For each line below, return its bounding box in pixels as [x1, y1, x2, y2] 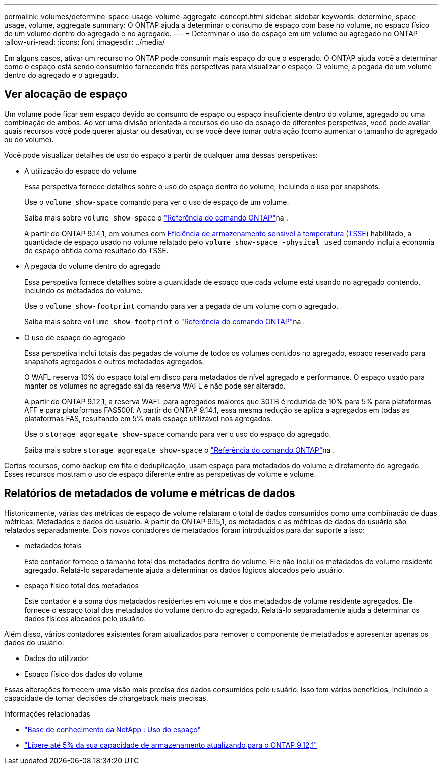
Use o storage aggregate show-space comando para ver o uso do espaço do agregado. [24, 429, 332, 438]
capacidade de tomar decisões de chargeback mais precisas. [4, 693, 208, 702]
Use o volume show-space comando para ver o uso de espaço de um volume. [24, 197, 289, 206]
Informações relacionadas [4, 709, 90, 718]
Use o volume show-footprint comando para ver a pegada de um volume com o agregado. [24, 301, 339, 310]
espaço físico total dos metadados [24, 581, 139, 590]
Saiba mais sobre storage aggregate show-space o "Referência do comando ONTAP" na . [24, 445, 335, 454]
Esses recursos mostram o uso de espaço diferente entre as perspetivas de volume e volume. [4, 469, 316, 478]
